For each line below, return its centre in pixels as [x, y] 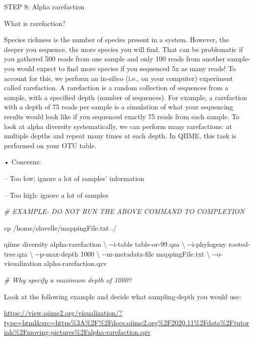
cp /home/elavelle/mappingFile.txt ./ [60, 227]
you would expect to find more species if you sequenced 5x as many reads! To [120, 68]
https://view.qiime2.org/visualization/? [63, 313]
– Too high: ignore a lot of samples [56, 195]
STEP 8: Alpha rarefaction [44, 6]
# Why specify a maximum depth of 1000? [68, 280]
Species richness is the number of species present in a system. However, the [116, 39]
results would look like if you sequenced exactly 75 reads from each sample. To [122, 116]
